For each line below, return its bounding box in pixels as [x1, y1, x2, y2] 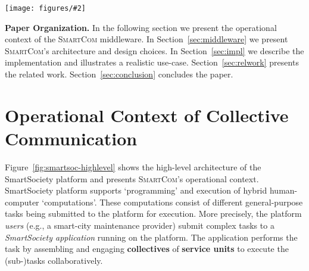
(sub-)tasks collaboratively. [5, 254, 103, 266]
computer [5, 195, 39, 208]
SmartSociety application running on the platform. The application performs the [5, 230, 298, 243]
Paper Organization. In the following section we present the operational [5, 21, 277, 33]
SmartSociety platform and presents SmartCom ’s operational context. [5, 172, 259, 185]
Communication [5, 126, 138, 150]
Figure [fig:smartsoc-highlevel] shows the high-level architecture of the [5, 160, 261, 173]
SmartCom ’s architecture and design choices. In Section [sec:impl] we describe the [5, 44, 304, 57]
